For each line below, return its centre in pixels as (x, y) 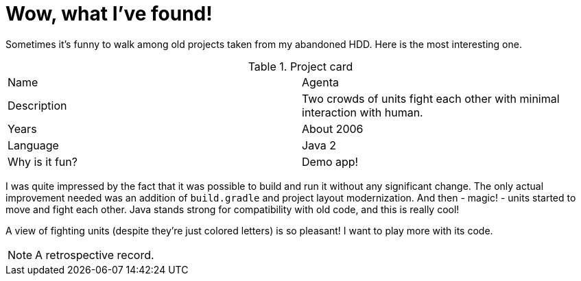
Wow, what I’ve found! (109, 14)
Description (37, 105)
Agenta (320, 82)
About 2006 (333, 129)
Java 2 (319, 145)
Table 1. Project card (300, 66)
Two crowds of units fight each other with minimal (431, 98)
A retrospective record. (95, 255)
